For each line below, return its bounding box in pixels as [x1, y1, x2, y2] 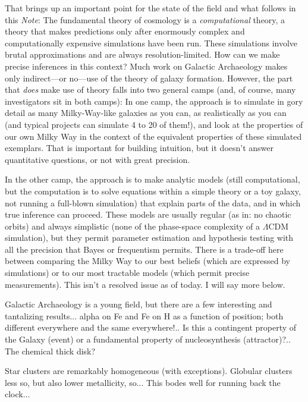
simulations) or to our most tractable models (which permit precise [5, 266, 250, 279]
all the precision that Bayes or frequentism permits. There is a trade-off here [5, 243, 284, 255]
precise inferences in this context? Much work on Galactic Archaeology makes [5, 59, 288, 72]
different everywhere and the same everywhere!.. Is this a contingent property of [5, 321, 297, 334]
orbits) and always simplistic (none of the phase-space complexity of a [5, 219, 260, 232]
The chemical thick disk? [5, 344, 96, 357]
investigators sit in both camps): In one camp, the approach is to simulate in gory [5, 95, 303, 107]
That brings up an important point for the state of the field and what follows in [5, 2, 296, 14]
